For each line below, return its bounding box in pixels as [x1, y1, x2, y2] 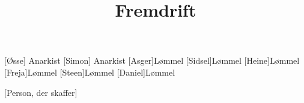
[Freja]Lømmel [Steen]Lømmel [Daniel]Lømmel [4, 65, 175, 78]
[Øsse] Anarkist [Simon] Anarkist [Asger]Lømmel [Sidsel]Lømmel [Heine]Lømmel [4, 54, 300, 67]
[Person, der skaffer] [4, 86, 78, 98]
